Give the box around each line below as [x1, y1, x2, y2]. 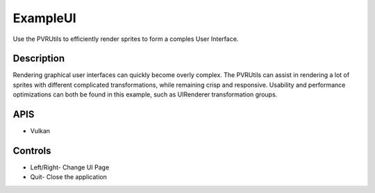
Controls [12, 144, 51, 156]
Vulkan [30, 127, 51, 135]
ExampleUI [12, 10, 76, 26]
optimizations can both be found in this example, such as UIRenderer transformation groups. [12, 90, 278, 99]
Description [12, 53, 65, 65]
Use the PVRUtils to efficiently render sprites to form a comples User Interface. [12, 35, 239, 43]
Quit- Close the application [30, 173, 107, 181]
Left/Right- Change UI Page [30, 163, 110, 171]
